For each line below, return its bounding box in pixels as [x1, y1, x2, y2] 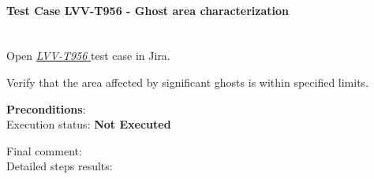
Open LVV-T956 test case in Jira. [6, 47, 170, 64]
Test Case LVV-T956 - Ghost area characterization [6, 2, 289, 18]
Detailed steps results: [6, 158, 113, 174]
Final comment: [6, 142, 82, 158]
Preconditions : [6, 100, 86, 117]
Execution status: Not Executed [6, 116, 171, 132]
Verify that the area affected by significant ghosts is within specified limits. [6, 73, 369, 90]
